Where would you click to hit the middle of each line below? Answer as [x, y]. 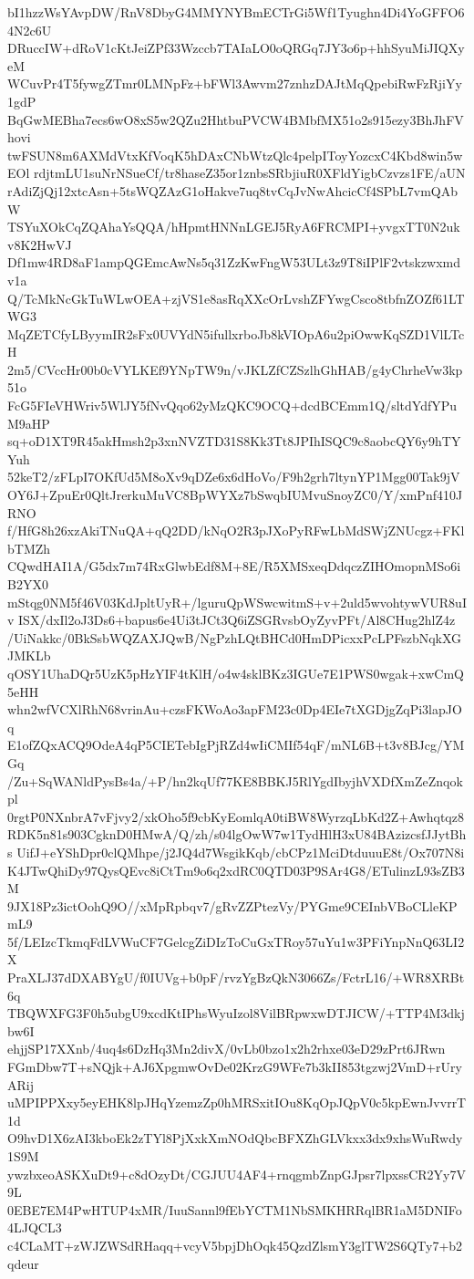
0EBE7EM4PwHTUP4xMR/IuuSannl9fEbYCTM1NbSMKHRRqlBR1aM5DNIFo [235, 1209]
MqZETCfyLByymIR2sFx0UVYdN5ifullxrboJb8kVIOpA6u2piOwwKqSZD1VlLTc [236, 333]
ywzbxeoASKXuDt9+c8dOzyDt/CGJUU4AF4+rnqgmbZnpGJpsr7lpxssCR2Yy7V [237, 1174]
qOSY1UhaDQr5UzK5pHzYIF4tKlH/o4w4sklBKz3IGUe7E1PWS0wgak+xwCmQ [236, 673]
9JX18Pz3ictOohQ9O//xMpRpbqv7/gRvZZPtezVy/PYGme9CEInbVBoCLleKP [232, 905]
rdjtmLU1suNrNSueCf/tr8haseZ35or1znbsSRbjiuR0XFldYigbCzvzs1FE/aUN [249, 173]
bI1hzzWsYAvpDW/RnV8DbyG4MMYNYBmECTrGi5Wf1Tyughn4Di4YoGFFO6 [236, 12]
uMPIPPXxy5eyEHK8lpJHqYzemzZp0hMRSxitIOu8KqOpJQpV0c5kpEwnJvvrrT [237, 1102]
